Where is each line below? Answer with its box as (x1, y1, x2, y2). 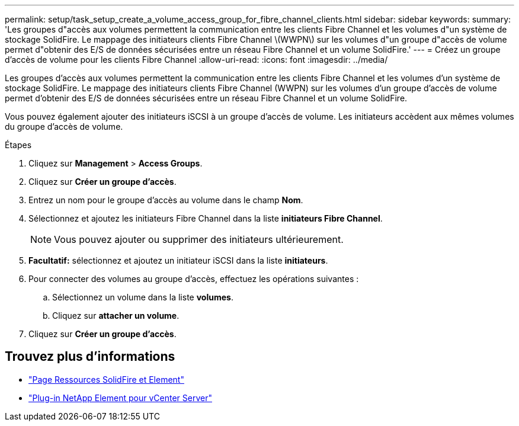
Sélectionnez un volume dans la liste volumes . (52, 292, 233, 302)
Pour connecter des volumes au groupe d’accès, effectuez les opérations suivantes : (28, 274, 359, 284)
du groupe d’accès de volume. (5, 121, 123, 132)
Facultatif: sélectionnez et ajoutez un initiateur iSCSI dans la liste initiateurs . (28, 255, 328, 265)
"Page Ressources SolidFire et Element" (28, 374, 184, 385)
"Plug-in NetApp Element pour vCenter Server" (28, 392, 212, 403)
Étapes (5, 140, 32, 150)
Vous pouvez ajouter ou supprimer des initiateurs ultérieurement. (54, 233, 344, 245)
